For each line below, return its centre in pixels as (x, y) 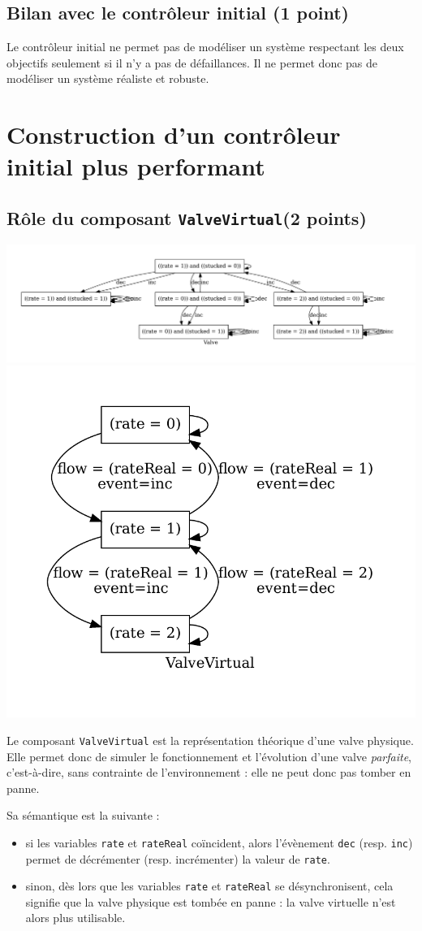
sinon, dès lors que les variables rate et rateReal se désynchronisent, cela (209, 886)
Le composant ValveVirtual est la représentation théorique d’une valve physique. (210, 740)
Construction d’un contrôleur (174, 134)
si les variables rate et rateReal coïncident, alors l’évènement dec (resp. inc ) (219, 842)
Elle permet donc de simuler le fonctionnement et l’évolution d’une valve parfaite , (209, 756)
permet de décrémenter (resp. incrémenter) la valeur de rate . (178, 858)
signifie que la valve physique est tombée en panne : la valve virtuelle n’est (211, 901)
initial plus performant (136, 166)
